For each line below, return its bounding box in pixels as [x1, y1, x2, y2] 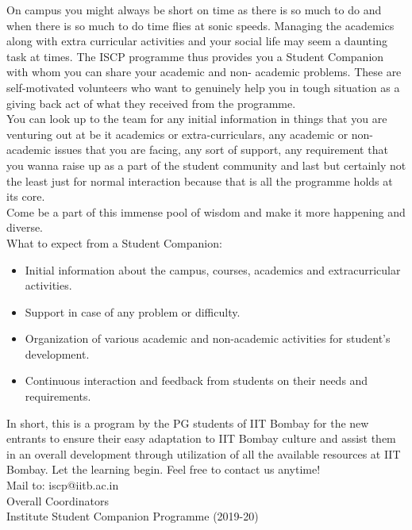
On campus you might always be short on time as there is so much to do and [6, 2, 382, 17]
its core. [6, 188, 45, 205]
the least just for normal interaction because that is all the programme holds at [6, 172, 393, 189]
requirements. [25, 388, 91, 405]
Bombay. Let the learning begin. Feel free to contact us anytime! [6, 461, 321, 478]
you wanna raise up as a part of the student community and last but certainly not [6, 156, 406, 173]
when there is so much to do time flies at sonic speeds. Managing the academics [6, 17, 395, 33]
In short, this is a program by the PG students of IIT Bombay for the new [6, 414, 369, 431]
